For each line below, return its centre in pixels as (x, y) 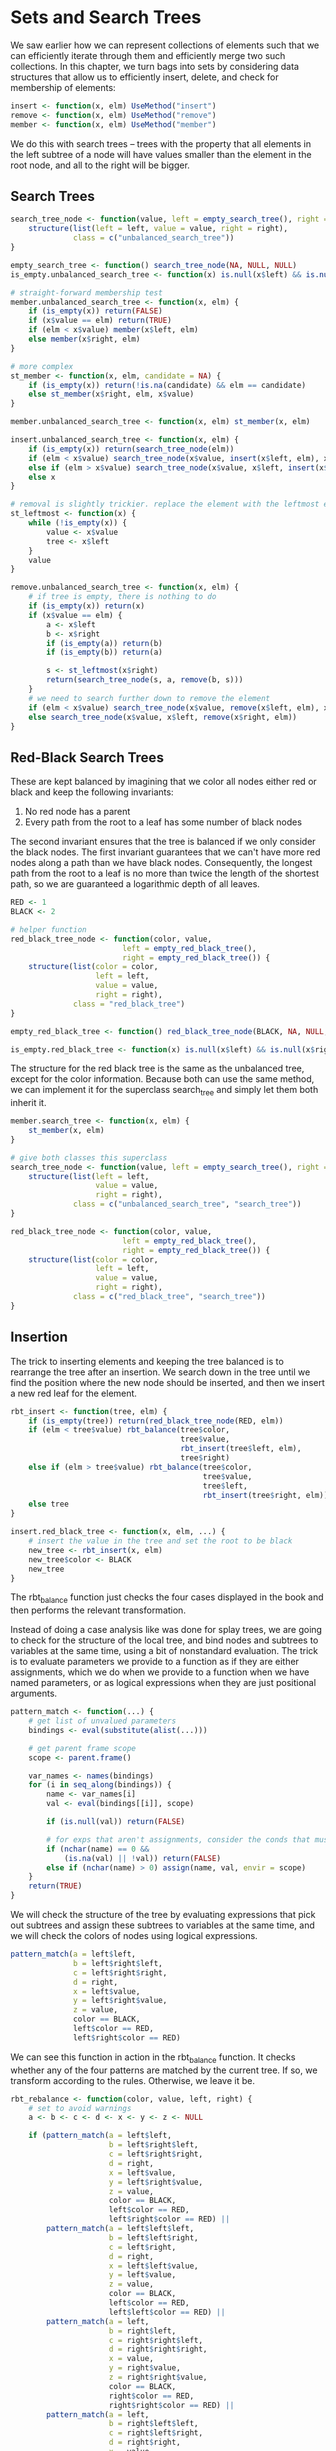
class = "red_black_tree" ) (129, 1004)
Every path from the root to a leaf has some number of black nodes (163, 822)
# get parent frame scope (82, 1748)
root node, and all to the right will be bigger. (100, 165)
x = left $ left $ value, (153, 2266)
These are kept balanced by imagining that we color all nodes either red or (163, 782)
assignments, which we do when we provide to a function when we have (160, 1672)
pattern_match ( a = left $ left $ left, (120, 2229)
